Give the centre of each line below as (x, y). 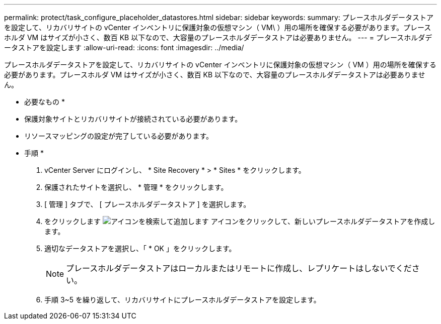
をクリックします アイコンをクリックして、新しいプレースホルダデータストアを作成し (240, 221)
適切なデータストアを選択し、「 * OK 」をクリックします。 (140, 248)
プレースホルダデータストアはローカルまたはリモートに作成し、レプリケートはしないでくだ (239, 268)
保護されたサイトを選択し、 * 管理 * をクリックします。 (136, 187)
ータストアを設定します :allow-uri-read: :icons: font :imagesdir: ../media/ (124, 47)
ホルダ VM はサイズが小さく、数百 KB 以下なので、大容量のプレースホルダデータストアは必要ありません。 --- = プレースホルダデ (218, 37)
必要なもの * (45, 102)
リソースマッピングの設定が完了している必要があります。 (119, 136)
